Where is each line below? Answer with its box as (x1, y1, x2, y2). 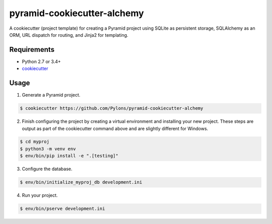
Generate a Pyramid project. (22, 92, 81, 98)
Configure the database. (22, 166, 73, 172)
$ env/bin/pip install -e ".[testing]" (20, 153, 118, 159)
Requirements (9, 45, 55, 54)
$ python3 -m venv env (20, 146, 76, 152)
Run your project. (22, 192, 58, 198)
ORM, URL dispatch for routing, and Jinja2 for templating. (9, 32, 128, 38)
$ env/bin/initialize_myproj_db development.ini (20, 179, 143, 185)
